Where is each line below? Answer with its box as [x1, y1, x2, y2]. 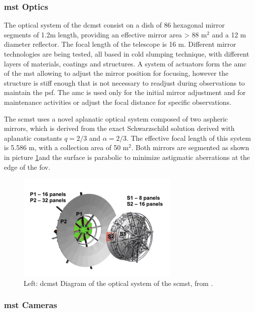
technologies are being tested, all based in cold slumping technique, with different [4, 49, 250, 59]
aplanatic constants [4, 132, 62, 143]
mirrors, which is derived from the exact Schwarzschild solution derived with [4, 123, 235, 133]
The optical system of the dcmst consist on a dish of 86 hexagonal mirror [4, 20, 225, 30]
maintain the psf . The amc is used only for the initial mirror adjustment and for [4, 87, 246, 97]
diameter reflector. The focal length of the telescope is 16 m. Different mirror [4, 39, 236, 49]
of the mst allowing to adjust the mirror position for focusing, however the [4, 68, 228, 78]
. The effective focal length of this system [127, 132, 251, 143]
